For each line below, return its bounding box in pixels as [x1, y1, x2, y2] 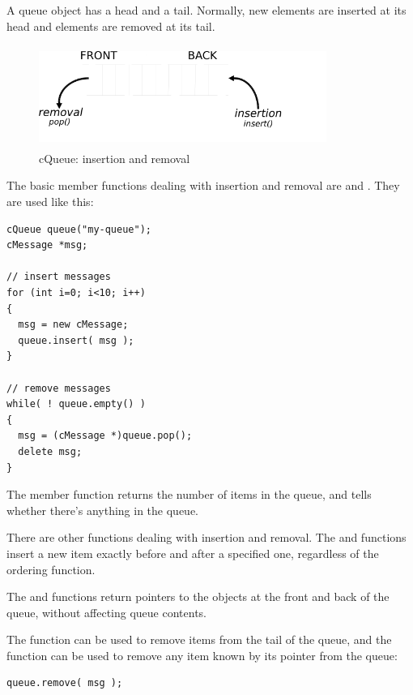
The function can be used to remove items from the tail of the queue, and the [6, 631, 392, 648]
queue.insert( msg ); [18, 334, 134, 346]
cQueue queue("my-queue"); [6, 223, 151, 235]
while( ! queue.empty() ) [6, 398, 146, 410]
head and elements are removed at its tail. [6, 17, 215, 34]
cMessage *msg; [6, 239, 88, 251]
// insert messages [6, 271, 111, 283]
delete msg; [18, 445, 83, 457]
